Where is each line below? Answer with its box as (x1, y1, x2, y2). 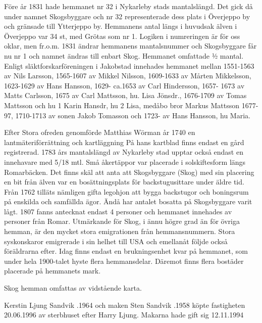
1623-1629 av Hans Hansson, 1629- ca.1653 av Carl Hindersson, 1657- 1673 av (4, 80, 245, 90)
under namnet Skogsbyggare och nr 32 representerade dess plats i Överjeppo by (4, 11, 250, 21)
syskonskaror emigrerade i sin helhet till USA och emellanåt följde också (4, 236, 228, 246)
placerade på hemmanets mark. (4, 265, 101, 276)
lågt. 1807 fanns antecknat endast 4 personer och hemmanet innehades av (4, 206, 232, 216)
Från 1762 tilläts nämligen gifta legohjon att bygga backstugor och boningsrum (4, 186, 249, 197)
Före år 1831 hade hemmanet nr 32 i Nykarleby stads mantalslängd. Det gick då (4, 1, 253, 11)
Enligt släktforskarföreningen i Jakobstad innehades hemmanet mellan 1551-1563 (4, 60, 254, 71)
